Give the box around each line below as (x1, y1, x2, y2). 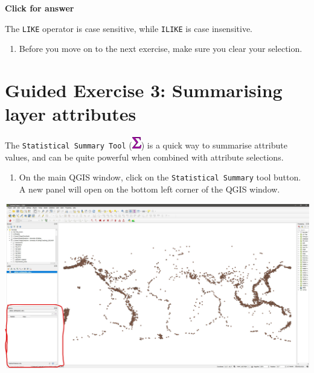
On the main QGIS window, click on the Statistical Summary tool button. (19, 171, 301, 183)
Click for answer (5, 2, 74, 14)
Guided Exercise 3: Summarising (5, 78, 283, 103)
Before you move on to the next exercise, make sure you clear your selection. (19, 42, 303, 55)
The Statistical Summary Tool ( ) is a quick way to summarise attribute (5, 139, 287, 151)
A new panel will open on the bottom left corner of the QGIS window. (19, 183, 280, 196)
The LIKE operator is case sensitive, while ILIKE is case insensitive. (5, 22, 253, 34)
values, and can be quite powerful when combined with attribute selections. (5, 150, 284, 163)
